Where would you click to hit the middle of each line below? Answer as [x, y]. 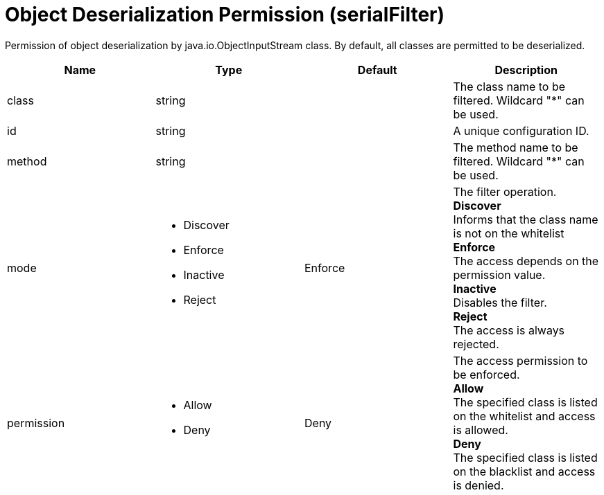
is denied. [478, 485]
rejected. [476, 344]
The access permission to [520, 360]
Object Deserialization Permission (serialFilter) [225, 15]
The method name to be [516, 147]
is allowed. [481, 430]
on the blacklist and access [524, 471]
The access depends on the [526, 261]
